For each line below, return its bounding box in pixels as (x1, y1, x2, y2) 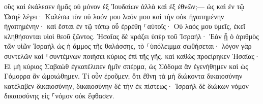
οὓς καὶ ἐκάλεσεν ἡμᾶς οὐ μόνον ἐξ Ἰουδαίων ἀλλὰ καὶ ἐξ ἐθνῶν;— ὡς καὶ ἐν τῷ (4, 1, 245, 11)
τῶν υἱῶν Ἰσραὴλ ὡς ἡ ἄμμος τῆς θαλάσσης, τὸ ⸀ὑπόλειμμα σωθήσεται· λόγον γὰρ (4, 41, 252, 51)
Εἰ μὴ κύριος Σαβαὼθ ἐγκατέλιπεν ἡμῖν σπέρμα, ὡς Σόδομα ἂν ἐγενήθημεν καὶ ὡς (4, 60, 248, 71)
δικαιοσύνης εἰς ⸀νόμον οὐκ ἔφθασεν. (4, 90, 114, 101)
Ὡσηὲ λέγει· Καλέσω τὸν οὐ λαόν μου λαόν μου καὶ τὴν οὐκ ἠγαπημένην (4, 11, 224, 21)
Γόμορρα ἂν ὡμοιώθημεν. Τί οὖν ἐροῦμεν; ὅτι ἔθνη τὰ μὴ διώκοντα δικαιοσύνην (4, 71, 243, 81)
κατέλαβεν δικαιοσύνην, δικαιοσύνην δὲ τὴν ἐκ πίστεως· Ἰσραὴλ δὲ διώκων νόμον (4, 80, 249, 91)
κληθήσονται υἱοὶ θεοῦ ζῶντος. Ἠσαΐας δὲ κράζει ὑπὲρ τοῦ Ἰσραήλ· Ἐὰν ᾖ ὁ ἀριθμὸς (4, 30, 259, 41)
